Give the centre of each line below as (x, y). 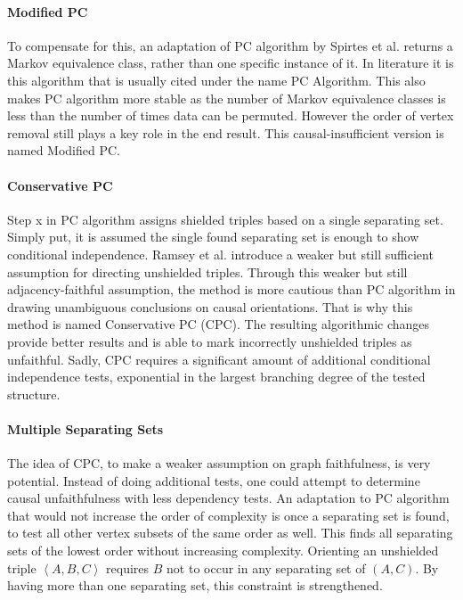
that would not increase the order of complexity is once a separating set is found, (228, 515)
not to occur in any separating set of (266, 567)
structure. (34, 394)
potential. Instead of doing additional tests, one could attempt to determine (214, 480)
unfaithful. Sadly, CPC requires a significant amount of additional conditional (219, 359)
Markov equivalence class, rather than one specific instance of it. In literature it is (231, 63)
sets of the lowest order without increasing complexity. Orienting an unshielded (223, 551)
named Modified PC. (64, 150)
